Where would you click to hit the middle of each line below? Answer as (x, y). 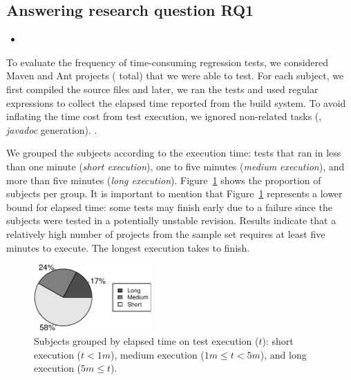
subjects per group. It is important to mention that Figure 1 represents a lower (174, 193)
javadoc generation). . (52, 129)
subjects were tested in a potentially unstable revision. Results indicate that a (171, 220)
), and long (283, 354)
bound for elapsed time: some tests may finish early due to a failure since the (169, 207)
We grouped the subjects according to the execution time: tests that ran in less (174, 153)
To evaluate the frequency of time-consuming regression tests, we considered (168, 62)
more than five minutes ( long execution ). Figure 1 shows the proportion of (164, 180)
